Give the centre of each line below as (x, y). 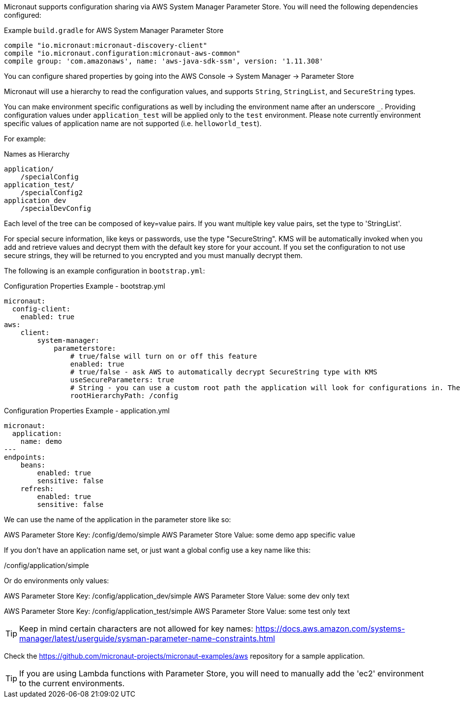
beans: (33, 465)
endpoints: (25, 457)
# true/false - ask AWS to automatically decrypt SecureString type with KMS (224, 372)
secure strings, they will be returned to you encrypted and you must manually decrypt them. (153, 255)
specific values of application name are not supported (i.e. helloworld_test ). (133, 123)
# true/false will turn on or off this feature (164, 356)
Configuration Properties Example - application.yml (87, 411)
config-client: (41, 309)
